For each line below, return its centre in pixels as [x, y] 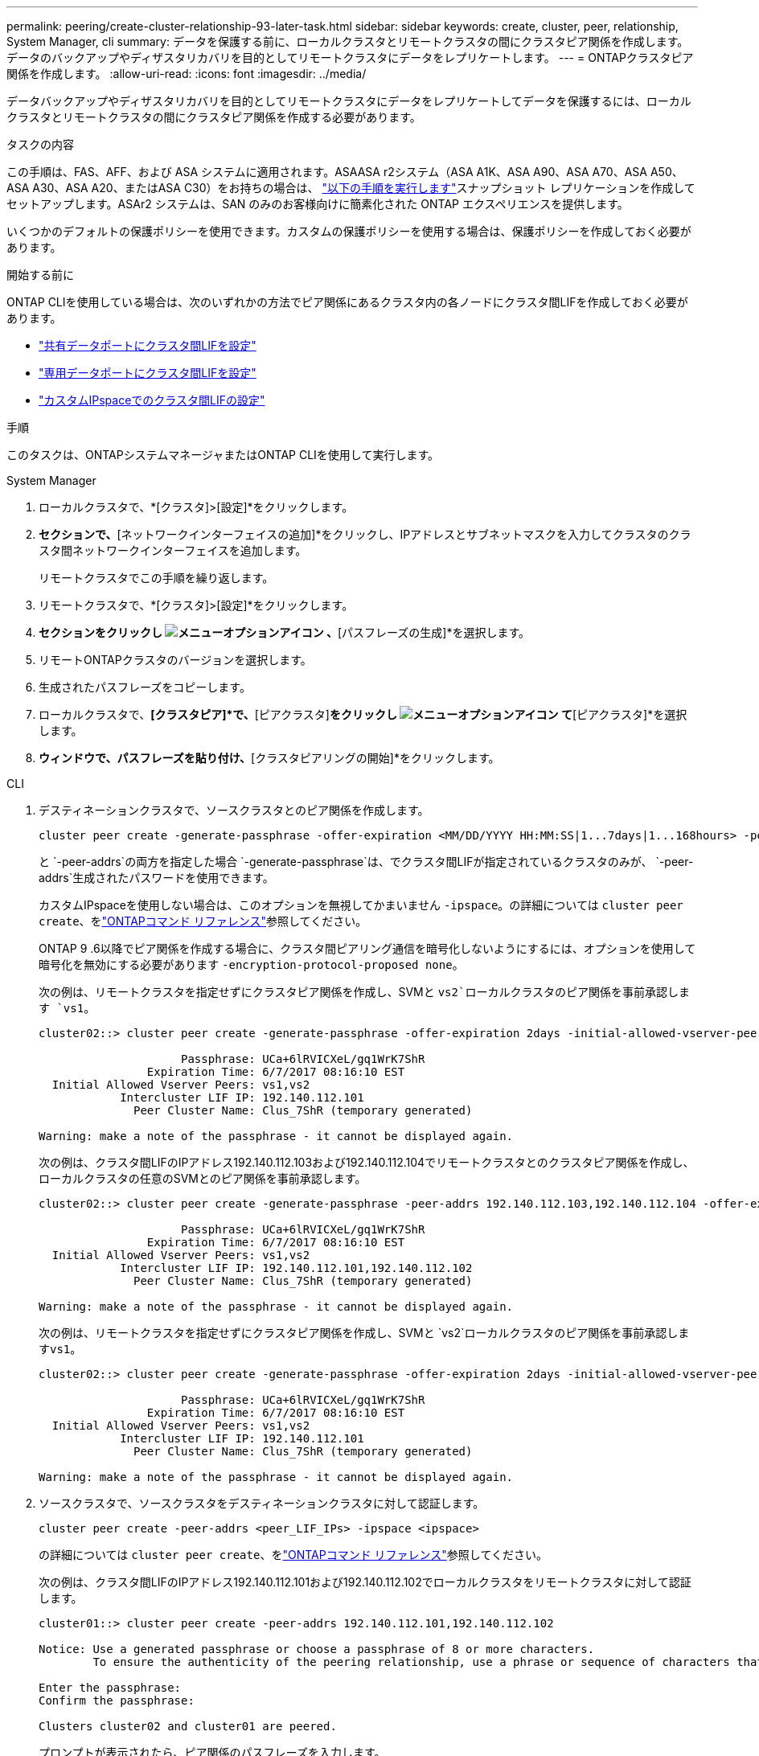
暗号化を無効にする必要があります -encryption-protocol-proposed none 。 [251, 964]
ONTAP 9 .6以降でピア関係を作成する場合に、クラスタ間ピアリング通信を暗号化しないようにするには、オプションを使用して [367, 948]
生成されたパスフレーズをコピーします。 [145, 687]
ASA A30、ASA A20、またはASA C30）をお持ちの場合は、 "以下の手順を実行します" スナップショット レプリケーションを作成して [351, 188]
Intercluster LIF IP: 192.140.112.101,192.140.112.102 [296, 1268]
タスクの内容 [40, 144]
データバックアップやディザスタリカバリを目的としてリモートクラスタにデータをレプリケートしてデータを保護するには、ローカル [349, 101]
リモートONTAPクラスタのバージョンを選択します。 [175, 660]
